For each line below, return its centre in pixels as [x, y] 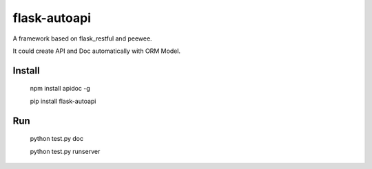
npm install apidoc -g [60, 89]
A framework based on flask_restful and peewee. [82, 38]
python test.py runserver [65, 151]
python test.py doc [57, 139]
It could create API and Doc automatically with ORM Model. [97, 51]
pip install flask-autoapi [63, 101]
